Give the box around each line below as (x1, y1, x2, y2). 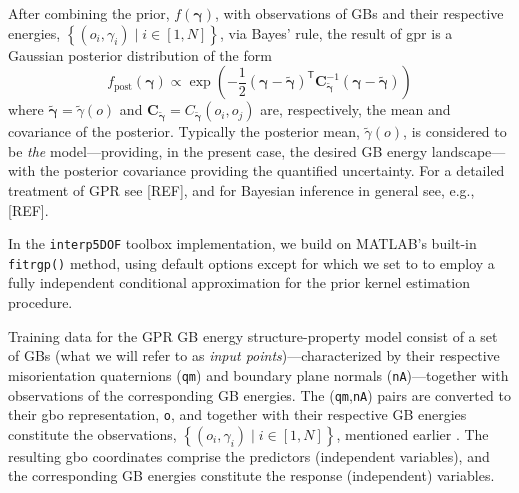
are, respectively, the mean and (260, 99, 451, 120)
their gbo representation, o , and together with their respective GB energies (8, 404, 467, 425)
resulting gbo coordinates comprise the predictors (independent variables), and (8, 445, 490, 466)
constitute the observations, (8, 423, 177, 444)
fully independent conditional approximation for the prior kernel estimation (8, 272, 470, 293)
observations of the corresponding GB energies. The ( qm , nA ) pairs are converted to (8, 384, 511, 405)
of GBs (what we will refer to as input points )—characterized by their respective (8, 345, 500, 366)
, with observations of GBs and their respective (215, 3, 504, 23)
